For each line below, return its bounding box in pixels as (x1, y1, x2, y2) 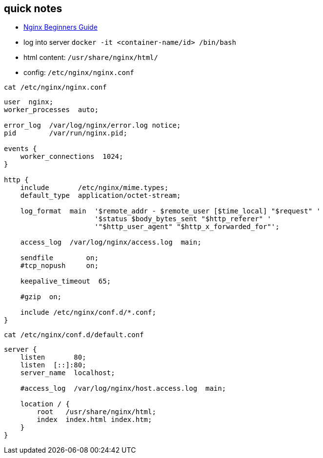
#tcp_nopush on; (20, 262, 99, 270)
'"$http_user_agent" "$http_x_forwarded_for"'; (94, 223, 280, 231)
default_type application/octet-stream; (20, 191, 181, 200)
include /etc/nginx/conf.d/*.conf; (20, 308, 156, 317)
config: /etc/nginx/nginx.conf (23, 68, 134, 77)
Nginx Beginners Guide (23, 23, 98, 32)
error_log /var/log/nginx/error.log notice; (4, 121, 181, 130)
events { (4, 145, 37, 153)
